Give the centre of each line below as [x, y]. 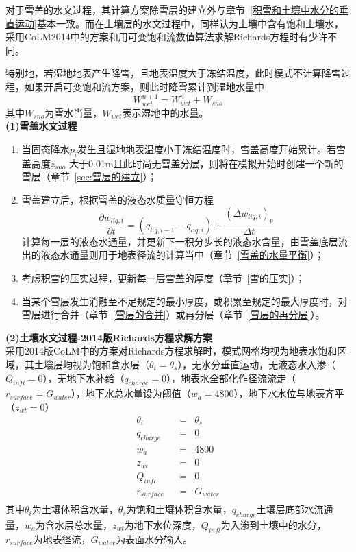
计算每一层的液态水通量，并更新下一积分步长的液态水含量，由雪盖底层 [180, 241]
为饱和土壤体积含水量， [179, 509]
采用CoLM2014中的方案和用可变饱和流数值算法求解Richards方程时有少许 [167, 37]
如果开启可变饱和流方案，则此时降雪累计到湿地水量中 [144, 86]
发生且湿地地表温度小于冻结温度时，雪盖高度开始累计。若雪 [212, 148]
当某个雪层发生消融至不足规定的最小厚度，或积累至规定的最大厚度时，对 [185, 301]
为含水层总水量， [74, 524]
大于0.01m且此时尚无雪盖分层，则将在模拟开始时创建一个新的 [206, 163]
